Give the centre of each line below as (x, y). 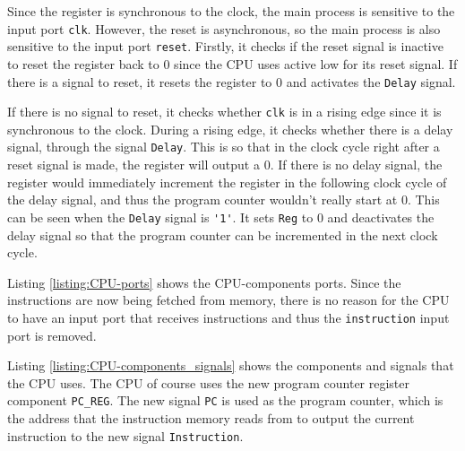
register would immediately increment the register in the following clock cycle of (227, 182)
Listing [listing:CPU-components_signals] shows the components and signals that (231, 365)
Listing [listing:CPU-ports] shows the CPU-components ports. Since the (204, 282)
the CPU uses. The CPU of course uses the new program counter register (209, 382)
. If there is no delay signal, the (356, 165)
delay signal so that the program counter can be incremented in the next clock (223, 234)
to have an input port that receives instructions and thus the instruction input (228, 317)
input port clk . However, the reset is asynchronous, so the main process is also (224, 28)
